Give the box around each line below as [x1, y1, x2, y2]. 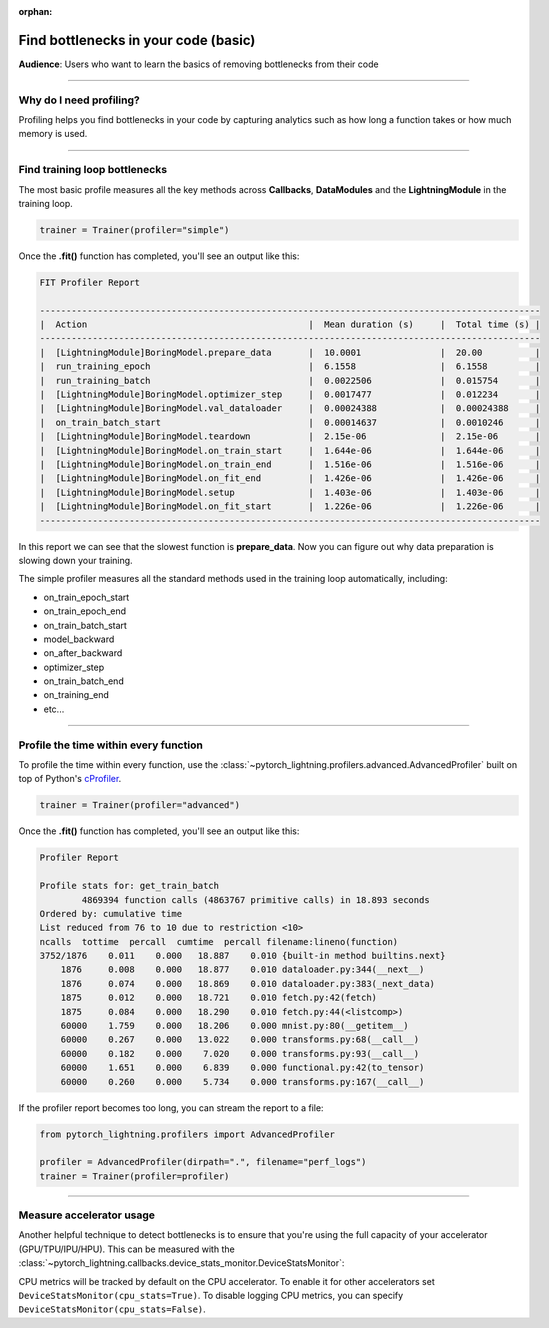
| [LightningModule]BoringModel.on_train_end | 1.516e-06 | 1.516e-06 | [39, 459, 541, 470]
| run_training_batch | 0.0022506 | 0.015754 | [39, 375, 541, 386]
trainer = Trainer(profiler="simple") [39, 224, 230, 235]
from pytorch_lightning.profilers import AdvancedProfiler [39, 1128, 335, 1140]
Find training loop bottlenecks [18, 163, 168, 177]
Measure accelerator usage [18, 1208, 155, 1222]
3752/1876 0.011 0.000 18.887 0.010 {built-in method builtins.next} [39, 950, 446, 962]
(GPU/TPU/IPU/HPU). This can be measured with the [18, 1243, 235, 1255]
